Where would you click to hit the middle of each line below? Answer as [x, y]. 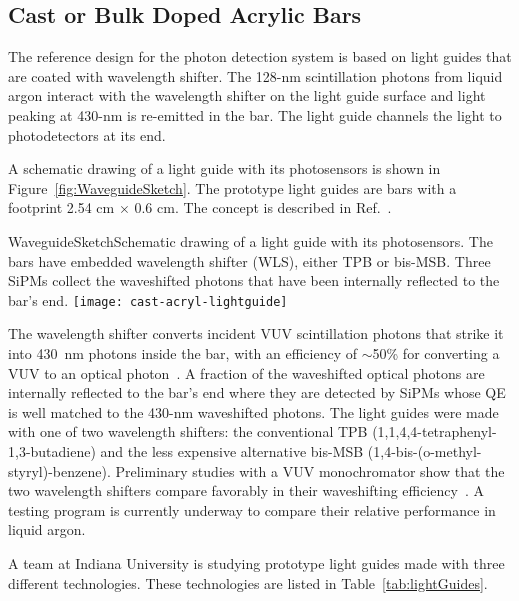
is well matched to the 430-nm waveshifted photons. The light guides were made [253, 411]
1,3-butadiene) [52, 450]
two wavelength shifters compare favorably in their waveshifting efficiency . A [246, 490]
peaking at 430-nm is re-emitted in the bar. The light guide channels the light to [255, 114]
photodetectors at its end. [87, 134]
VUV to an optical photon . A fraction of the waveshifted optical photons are [246, 372]
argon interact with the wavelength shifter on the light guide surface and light [247, 95]
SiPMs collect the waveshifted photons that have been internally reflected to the [254, 280]
